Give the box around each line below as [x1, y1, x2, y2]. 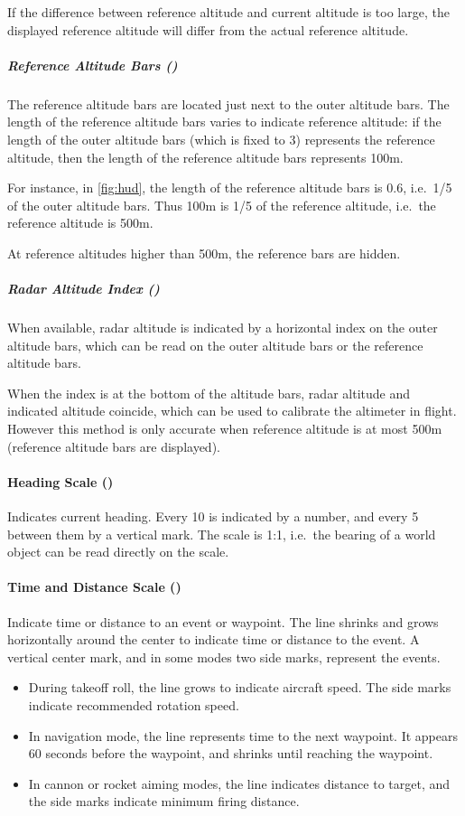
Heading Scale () [7, 472, 114, 491]
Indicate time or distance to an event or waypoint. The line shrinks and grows [7, 612, 439, 631]
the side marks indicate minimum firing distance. [28, 792, 300, 811]
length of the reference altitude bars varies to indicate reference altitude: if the [7, 112, 442, 131]
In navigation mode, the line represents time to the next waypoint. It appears [28, 726, 458, 745]
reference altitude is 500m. [7, 213, 153, 232]
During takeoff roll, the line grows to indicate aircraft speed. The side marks [28, 678, 451, 697]
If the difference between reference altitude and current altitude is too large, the [7, 3, 450, 21]
